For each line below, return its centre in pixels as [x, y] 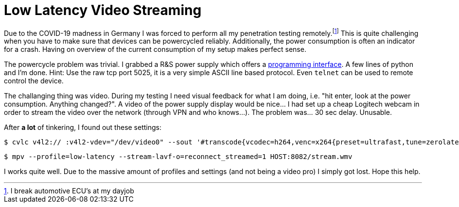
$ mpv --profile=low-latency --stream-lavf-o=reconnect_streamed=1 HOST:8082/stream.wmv [178, 157]
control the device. [34, 81]
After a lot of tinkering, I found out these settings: [83, 127]
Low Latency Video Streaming [103, 10]
